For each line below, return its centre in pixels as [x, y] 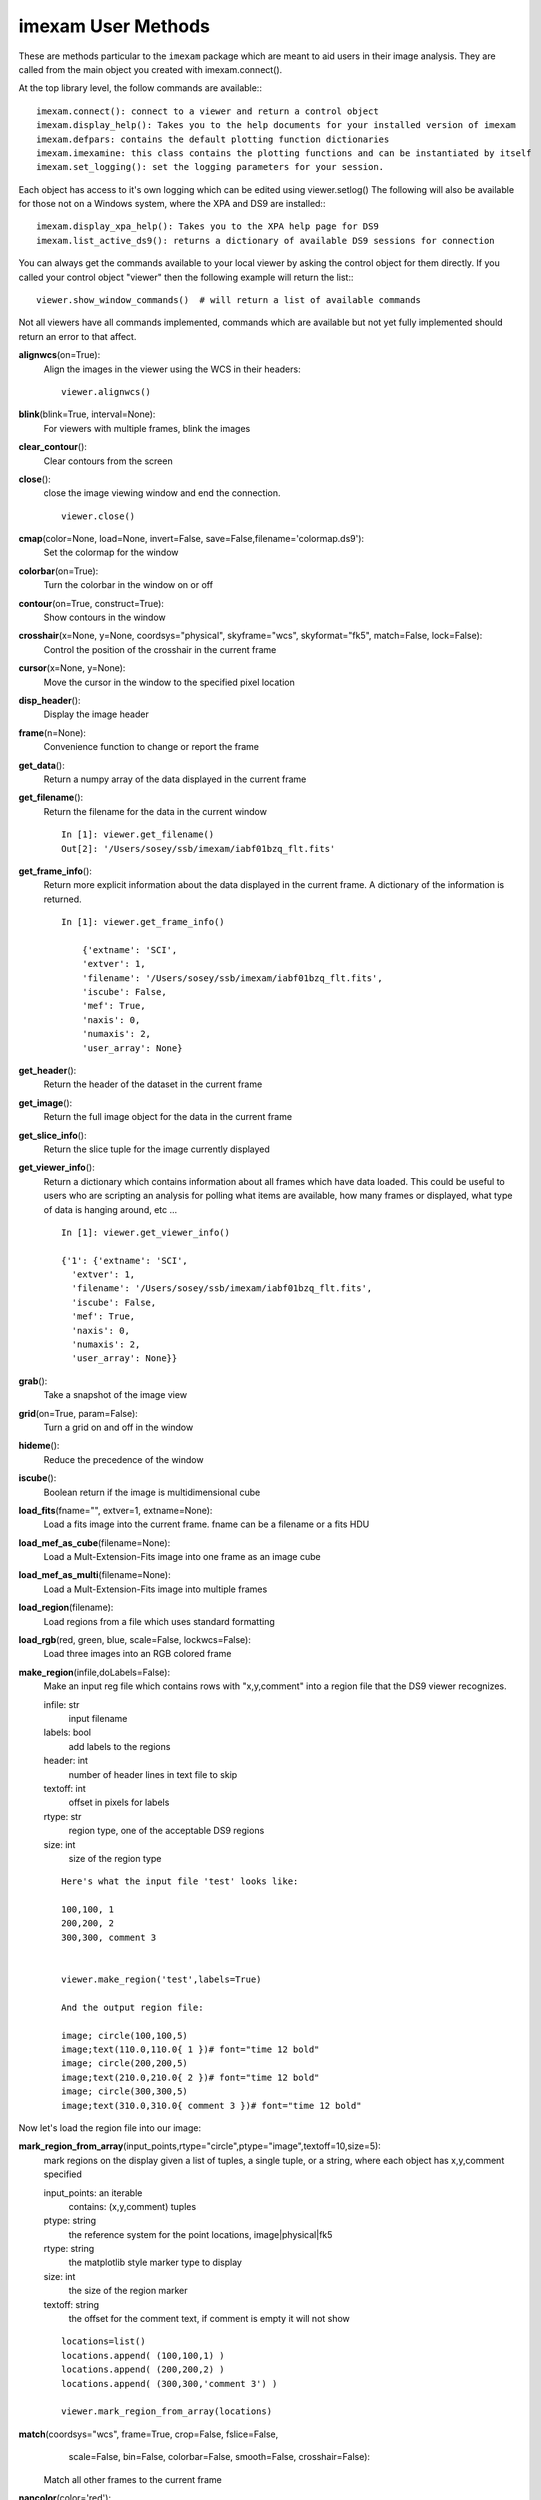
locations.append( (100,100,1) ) [143, 2355]
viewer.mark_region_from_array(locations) [167, 2411]
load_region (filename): [66, 1607]
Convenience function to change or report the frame [151, 747]
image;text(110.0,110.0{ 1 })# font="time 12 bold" [190, 2049]
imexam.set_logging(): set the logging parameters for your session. [210, 167]
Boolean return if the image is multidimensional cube [152, 1492]
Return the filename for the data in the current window [155, 811]
